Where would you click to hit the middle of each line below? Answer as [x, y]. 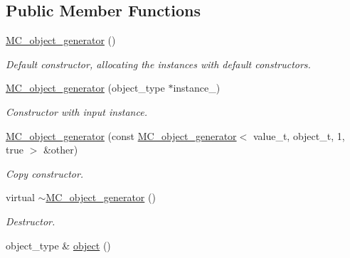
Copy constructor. [45, 173]
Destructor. [31, 221]
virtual [20, 197]
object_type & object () [58, 245]
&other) [60, 150]
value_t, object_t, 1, [299, 135]
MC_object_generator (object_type [85, 88]
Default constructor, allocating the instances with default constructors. [158, 64]
